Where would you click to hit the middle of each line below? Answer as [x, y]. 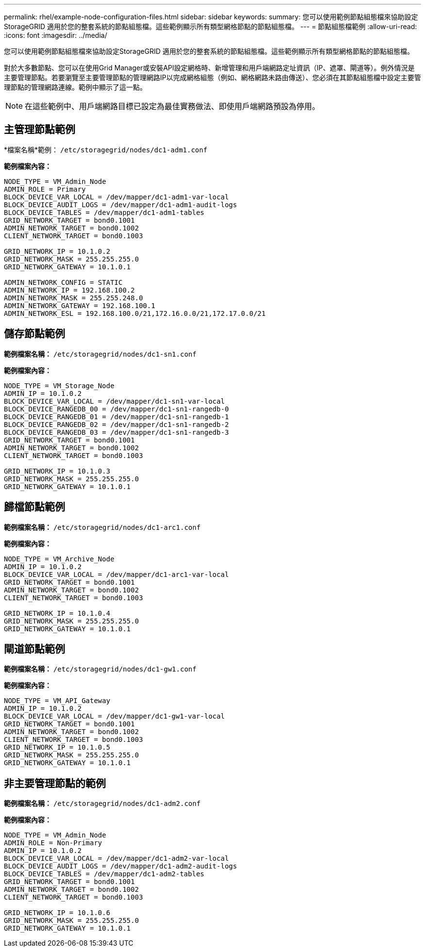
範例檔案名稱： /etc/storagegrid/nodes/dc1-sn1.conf [100, 354]
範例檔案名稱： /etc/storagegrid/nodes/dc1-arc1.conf [102, 527]
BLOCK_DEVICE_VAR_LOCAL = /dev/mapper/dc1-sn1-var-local [114, 401]
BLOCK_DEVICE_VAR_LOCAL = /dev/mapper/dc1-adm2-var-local [116, 859]
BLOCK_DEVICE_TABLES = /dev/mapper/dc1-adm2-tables [104, 874]
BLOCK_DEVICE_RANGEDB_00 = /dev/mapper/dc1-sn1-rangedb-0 [116, 409]
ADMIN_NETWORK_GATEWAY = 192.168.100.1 [80, 305]
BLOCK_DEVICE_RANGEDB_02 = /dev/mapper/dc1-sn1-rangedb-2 [116, 424]
